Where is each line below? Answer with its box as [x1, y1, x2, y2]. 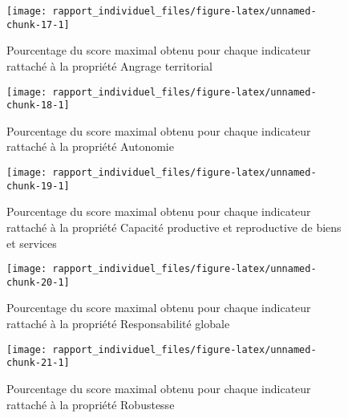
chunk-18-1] [6, 99, 70, 112]
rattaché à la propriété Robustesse [6, 396, 175, 412]
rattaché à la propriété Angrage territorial [6, 57, 212, 74]
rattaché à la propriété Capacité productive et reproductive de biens [6, 218, 342, 235]
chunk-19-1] [6, 180, 70, 192]
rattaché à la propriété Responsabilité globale [6, 315, 230, 331]
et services [6, 234, 57, 251]
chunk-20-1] [6, 276, 70, 288]
